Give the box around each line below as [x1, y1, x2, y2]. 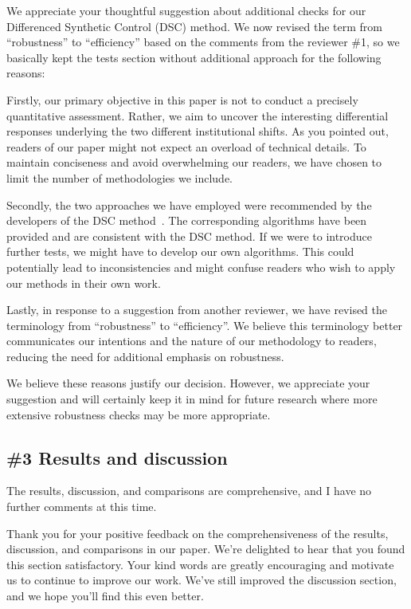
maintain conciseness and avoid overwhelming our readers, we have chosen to [6, 154, 382, 171]
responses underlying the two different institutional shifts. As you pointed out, [6, 123, 389, 139]
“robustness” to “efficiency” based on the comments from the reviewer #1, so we [6, 33, 400, 50]
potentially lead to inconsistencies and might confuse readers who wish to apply [6, 258, 396, 275]
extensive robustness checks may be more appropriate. [6, 406, 271, 422]
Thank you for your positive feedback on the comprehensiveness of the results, [6, 525, 389, 541]
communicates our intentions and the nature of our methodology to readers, [6, 332, 377, 349]
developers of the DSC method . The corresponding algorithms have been [6, 212, 367, 229]
